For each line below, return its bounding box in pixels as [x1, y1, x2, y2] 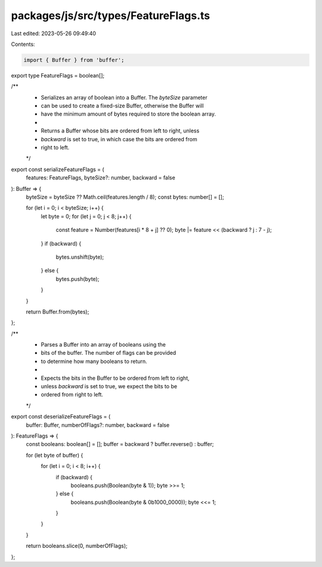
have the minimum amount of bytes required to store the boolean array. [41, 110, 216, 117]
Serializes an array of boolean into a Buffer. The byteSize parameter [41, 94, 208, 101]
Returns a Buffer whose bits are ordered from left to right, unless [41, 127, 200, 134]
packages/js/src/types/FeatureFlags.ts [11, 9, 210, 22]
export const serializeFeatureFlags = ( [11, 166, 104, 173]
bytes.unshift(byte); [55, 253, 104, 261]
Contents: [11, 41, 35, 48]
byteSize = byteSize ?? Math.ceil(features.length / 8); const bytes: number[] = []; [26, 193, 224, 200]
